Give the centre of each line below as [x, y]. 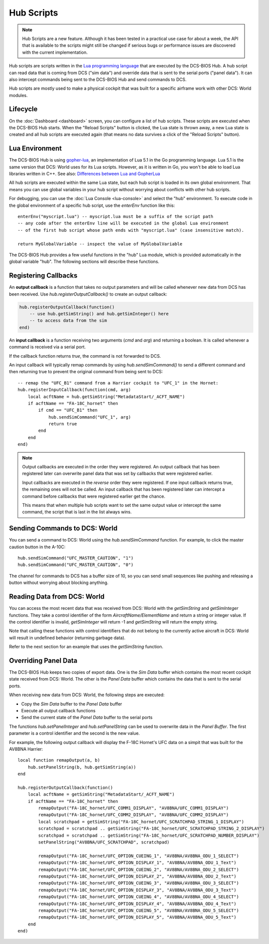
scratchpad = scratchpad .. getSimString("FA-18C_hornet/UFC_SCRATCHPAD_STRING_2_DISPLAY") [152, 829]
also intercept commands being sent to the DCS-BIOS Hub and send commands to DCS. [98, 79]
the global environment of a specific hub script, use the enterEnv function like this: [92, 205]
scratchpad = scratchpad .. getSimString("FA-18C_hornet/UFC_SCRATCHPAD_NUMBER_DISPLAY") [149, 835]
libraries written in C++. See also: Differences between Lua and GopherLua [85, 174]
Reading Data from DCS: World [57, 597]
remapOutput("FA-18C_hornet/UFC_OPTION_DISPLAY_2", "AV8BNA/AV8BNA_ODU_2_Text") [137, 876]
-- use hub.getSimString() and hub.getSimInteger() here [99, 314]
